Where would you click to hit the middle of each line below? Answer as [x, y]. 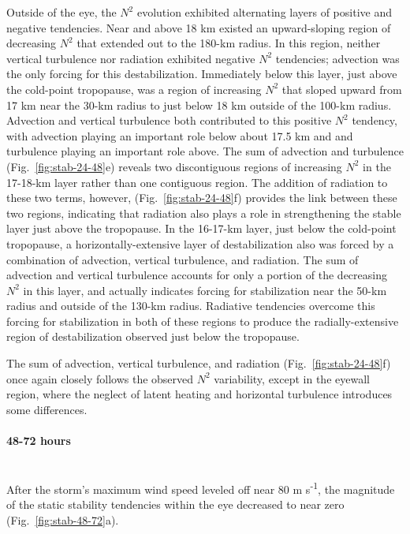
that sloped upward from [342, 89]
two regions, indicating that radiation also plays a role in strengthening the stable [204, 213]
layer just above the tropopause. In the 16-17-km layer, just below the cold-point [201, 228]
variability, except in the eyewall [292, 378]
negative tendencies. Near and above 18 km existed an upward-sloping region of [199, 27]
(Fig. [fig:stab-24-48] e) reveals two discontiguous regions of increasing [174, 166]
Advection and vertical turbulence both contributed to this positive [169, 120]
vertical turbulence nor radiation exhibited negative [131, 58]
